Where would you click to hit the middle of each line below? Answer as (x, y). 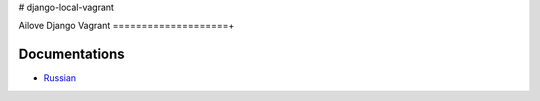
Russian (60, 78)
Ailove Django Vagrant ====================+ (126, 26)
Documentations (71, 54)
